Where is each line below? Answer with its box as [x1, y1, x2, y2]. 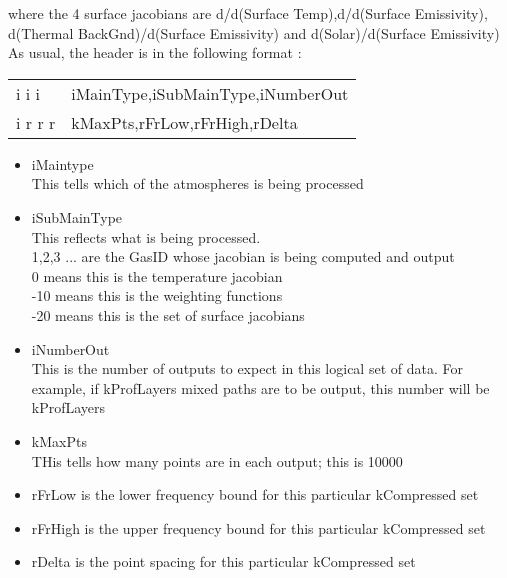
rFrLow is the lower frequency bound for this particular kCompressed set [31, 484, 479, 505]
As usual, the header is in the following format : [8, 42, 302, 63]
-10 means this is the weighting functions [31, 285, 283, 306]
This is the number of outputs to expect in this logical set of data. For [31, 358, 463, 379]
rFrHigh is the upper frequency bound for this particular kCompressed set [31, 517, 486, 538]
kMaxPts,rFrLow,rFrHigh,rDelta [71, 110, 298, 134]
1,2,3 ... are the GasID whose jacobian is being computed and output [31, 246, 455, 267]
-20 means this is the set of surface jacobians [31, 304, 305, 325]
